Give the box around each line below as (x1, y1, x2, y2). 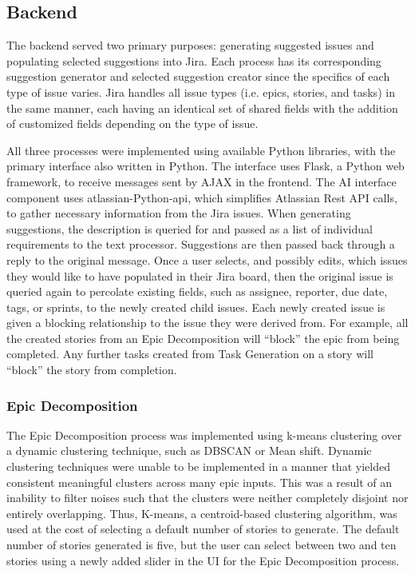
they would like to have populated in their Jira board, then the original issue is (6, 267, 393, 284)
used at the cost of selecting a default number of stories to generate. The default (6, 520, 400, 537)
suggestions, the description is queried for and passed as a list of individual (6, 220, 373, 237)
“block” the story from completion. (6, 361, 177, 378)
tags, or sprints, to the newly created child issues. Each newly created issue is (6, 298, 385, 315)
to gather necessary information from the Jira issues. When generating (6, 205, 351, 221)
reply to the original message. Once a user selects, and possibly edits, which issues (6, 251, 408, 268)
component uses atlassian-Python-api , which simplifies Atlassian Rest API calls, (6, 189, 397, 205)
